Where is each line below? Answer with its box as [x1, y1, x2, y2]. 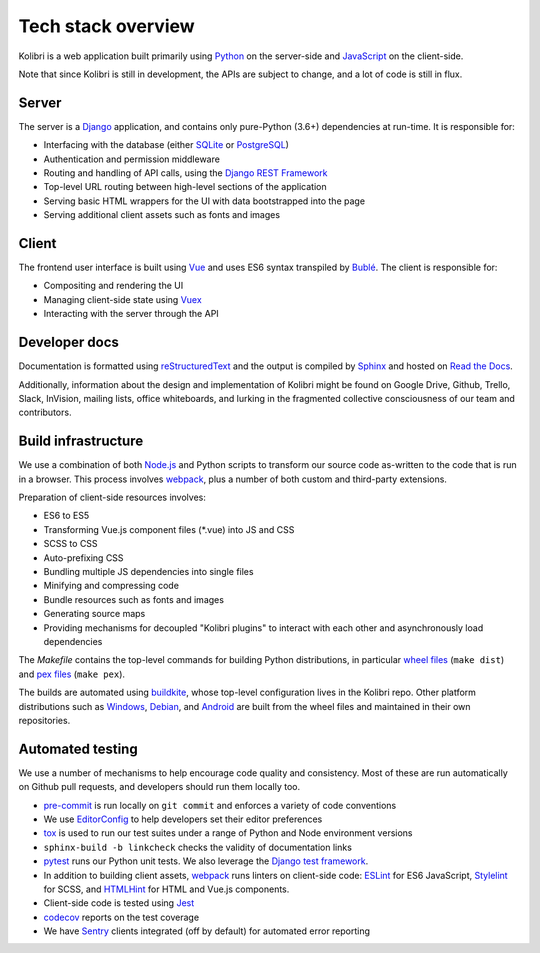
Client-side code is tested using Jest [43, 897, 195, 909]
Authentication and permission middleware [43, 153, 220, 165]
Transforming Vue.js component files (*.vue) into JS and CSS [43, 523, 295, 535]
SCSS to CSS [43, 538, 99, 550]
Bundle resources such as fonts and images [43, 593, 225, 605]
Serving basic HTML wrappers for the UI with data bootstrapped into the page [43, 195, 365, 207]
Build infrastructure [18, 433, 144, 450]
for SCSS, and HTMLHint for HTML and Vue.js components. [43, 883, 290, 895]
